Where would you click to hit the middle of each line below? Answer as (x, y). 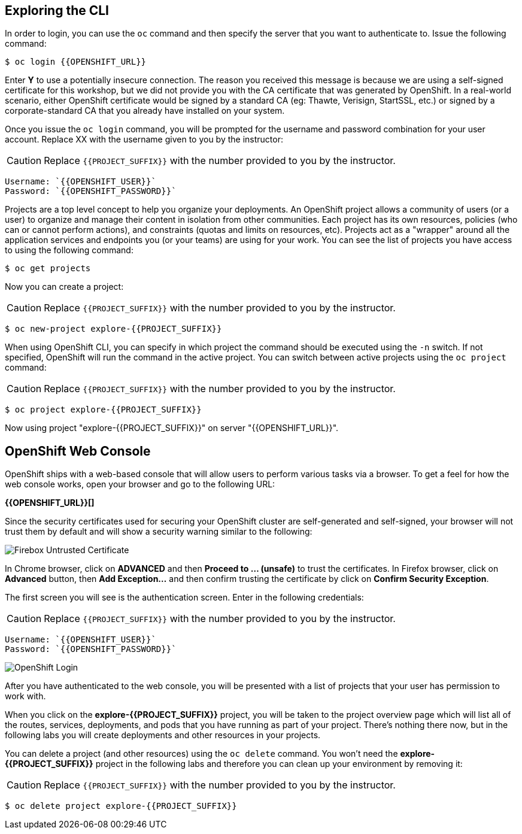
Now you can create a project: (64, 287)
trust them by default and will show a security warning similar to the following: (159, 532)
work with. (25, 696)
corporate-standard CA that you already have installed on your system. (145, 111)
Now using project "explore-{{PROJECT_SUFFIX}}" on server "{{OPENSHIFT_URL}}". (172, 428)
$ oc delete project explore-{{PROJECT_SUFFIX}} (121, 806)
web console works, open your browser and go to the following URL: (140, 484)
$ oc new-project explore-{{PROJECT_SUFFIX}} (113, 329)
